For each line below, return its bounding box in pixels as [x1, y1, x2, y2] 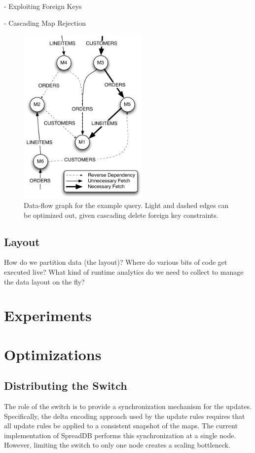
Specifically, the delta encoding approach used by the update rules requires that [4, 411, 245, 421]
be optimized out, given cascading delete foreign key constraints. [24, 209, 219, 220]
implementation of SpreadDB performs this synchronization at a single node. [4, 430, 236, 440]
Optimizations [4, 344, 102, 364]
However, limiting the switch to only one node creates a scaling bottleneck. [4, 440, 230, 450]
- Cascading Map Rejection [4, 17, 86, 28]
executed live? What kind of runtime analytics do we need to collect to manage [4, 266, 244, 277]
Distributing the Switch [4, 378, 127, 393]
